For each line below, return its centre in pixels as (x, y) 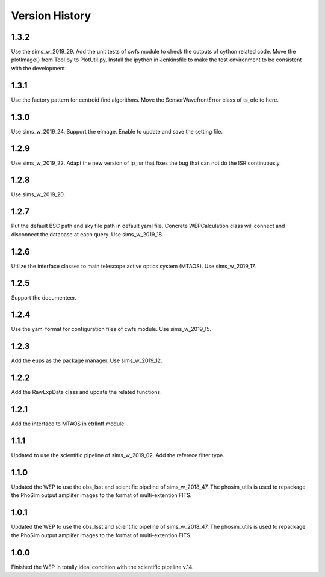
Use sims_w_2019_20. (38, 194)
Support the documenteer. (44, 297)
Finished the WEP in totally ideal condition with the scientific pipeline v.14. (102, 567)
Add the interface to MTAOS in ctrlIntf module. (68, 424)
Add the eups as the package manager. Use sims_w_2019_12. (87, 360)
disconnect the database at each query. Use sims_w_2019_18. (87, 234)
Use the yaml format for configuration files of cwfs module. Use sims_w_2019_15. (111, 329)
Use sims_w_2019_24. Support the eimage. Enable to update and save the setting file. (117, 131)
